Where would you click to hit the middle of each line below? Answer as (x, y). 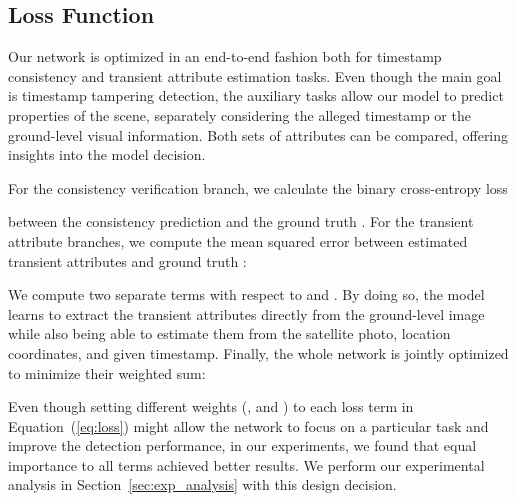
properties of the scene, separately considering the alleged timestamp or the (239, 114)
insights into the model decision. (107, 154)
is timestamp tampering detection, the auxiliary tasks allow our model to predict (256, 95)
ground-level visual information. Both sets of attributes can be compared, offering (258, 134)
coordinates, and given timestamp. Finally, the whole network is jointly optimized (258, 352)
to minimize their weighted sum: (107, 372)
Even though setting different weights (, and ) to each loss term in (211, 406)
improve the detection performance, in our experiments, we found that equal (242, 445)
